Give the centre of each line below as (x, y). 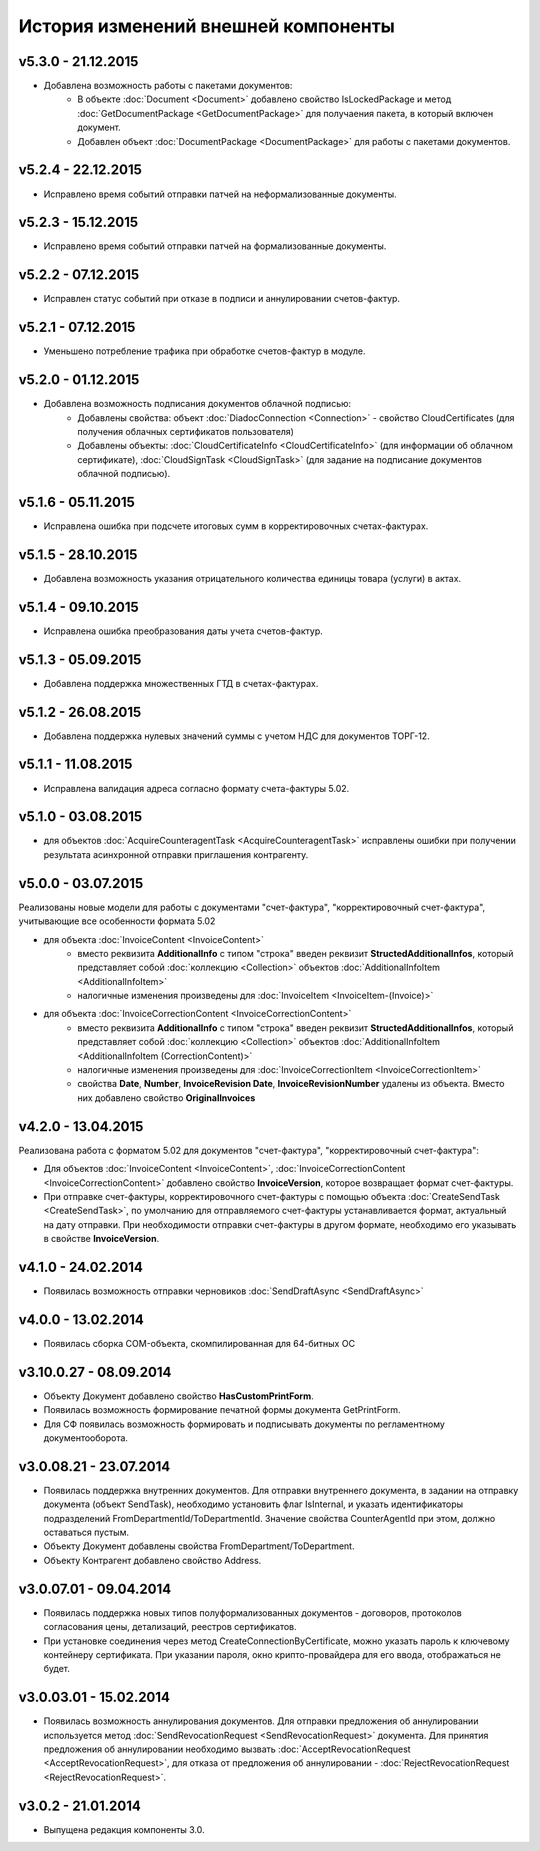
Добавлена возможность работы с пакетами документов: (168, 86)
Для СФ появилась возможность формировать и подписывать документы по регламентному (244, 1424)
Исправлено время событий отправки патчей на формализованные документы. (215, 246)
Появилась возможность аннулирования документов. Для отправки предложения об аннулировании (261, 1721)
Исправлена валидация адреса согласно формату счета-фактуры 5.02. (196, 788)
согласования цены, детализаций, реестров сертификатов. (170, 1627)
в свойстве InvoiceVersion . (101, 1239)
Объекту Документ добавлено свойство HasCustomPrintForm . (178, 1396)
